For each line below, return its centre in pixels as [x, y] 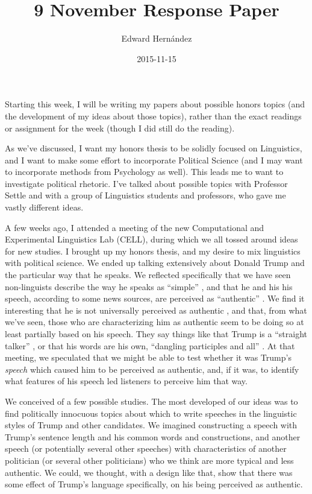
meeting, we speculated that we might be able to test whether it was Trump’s [148, 357]
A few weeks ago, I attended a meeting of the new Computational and [135, 227]
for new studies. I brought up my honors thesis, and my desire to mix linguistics [153, 251]
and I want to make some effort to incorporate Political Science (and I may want [154, 160]
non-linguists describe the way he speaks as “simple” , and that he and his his [149, 286]
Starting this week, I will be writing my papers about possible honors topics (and [155, 104]
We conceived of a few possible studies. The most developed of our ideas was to [151, 401]
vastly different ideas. [44, 207]
